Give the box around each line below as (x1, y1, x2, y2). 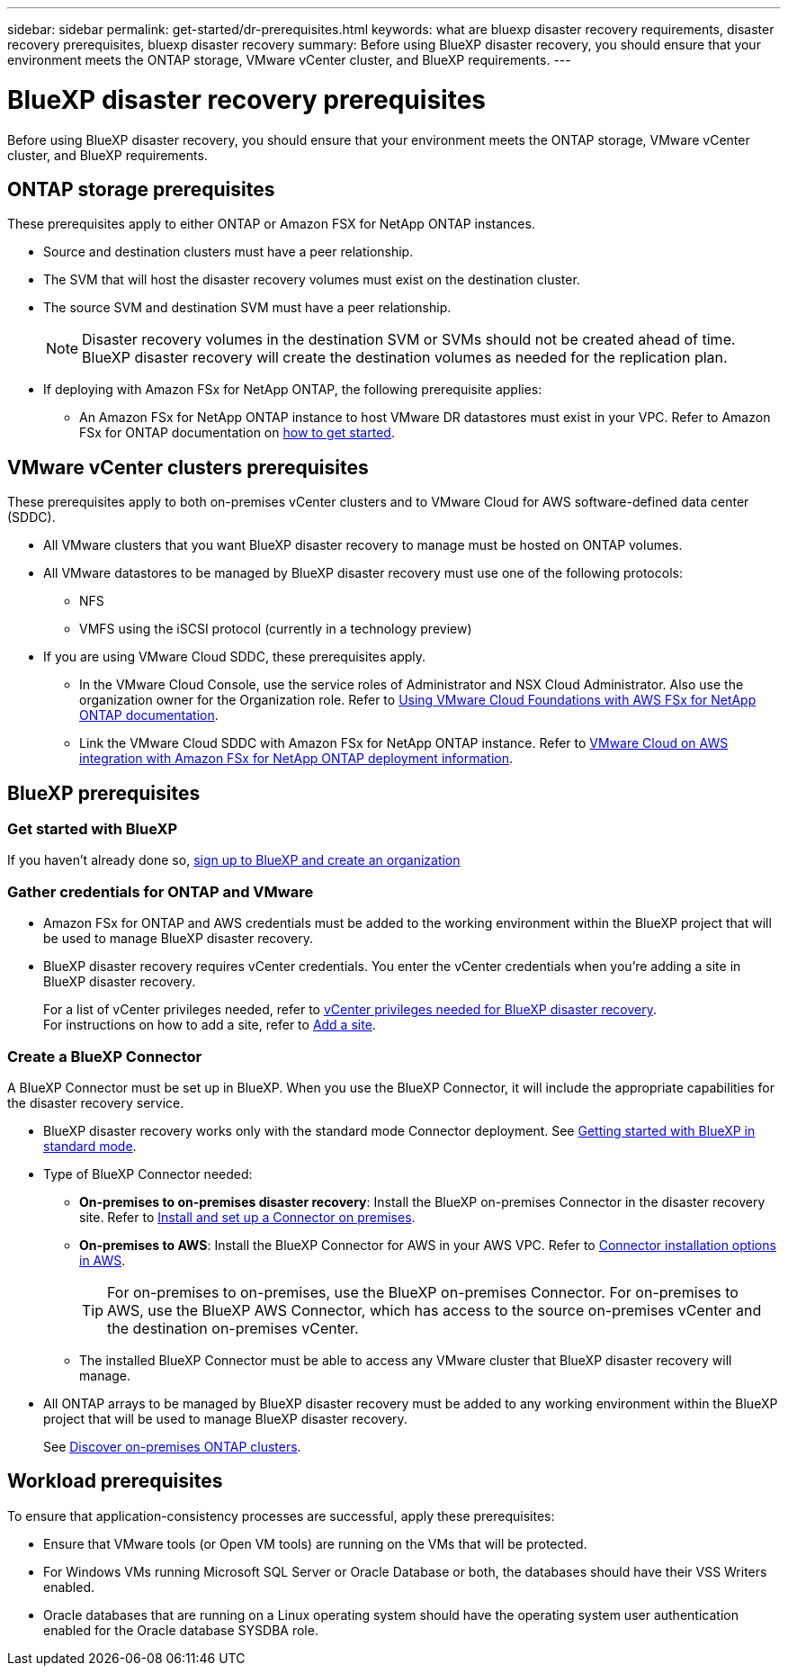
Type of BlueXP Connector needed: (43, 1165, 253, 1182)
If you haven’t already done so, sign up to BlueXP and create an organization (7, 852, 461, 868)
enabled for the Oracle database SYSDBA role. (43, 1622, 318, 1638)
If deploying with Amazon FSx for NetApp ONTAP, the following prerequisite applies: (43, 382, 542, 398)
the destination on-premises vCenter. (107, 1318, 359, 1337)
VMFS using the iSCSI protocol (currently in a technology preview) (79, 621, 472, 637)
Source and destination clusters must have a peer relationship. (43, 244, 414, 260)
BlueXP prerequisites (7, 781, 201, 805)
